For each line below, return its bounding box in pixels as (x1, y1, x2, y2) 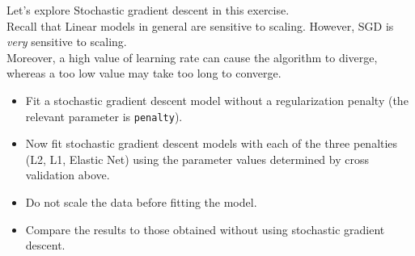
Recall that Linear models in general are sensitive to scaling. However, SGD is (6, 17, 394, 34)
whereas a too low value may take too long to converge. (6, 65, 282, 82)
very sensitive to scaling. (6, 33, 127, 50)
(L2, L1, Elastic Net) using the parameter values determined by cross (25, 150, 369, 167)
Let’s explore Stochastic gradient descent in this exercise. (6, 2, 290, 18)
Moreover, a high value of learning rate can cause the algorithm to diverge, (6, 48, 378, 65)
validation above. (25, 166, 110, 183)
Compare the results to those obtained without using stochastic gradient (25, 220, 385, 237)
